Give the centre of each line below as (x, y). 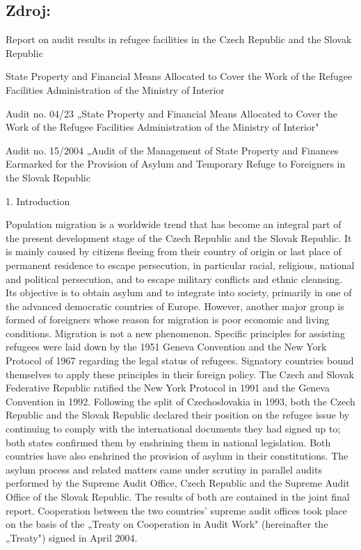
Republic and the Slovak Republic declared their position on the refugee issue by (178, 415)
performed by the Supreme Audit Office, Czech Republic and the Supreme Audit (178, 483)
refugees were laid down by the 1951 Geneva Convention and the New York (166, 347)
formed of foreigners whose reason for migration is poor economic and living (168, 320)
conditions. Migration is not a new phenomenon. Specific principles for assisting (175, 333)
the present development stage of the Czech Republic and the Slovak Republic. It (179, 237)
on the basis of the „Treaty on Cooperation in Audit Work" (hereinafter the (167, 524)
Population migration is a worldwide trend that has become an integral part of (174, 224)
